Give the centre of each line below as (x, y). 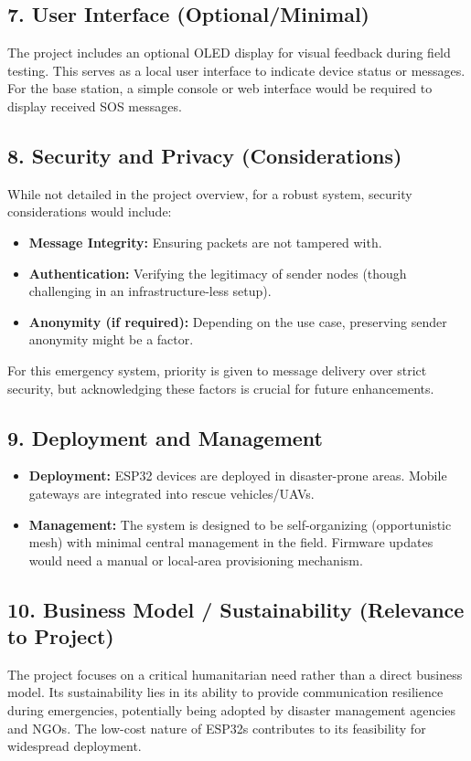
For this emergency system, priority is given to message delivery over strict (217, 370)
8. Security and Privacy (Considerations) (205, 155)
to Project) (61, 636)
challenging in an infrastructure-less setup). (150, 291)
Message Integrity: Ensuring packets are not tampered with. (205, 242)
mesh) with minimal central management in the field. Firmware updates (231, 542)
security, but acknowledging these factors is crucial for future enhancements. (221, 388)
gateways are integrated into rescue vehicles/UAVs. (171, 493)
